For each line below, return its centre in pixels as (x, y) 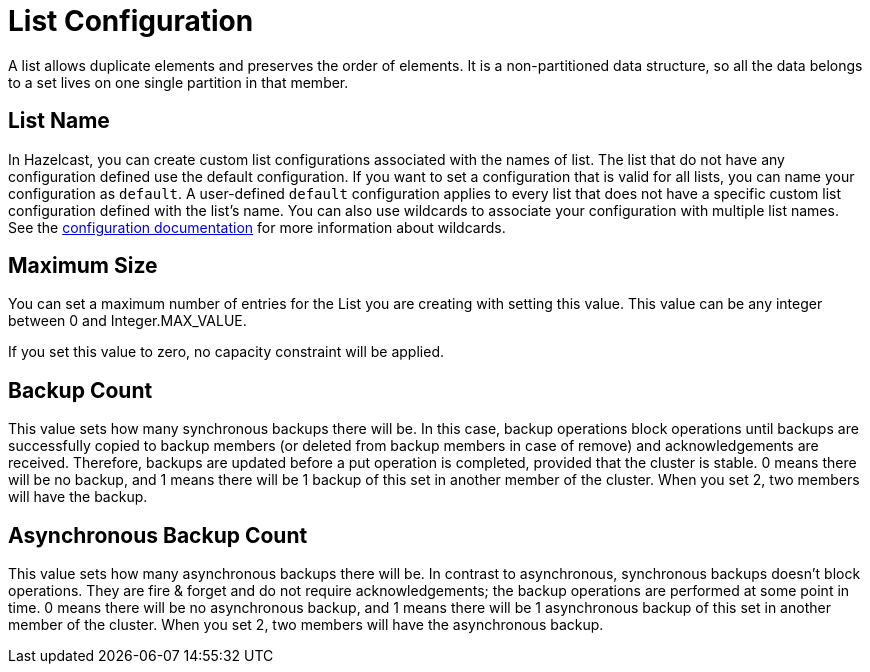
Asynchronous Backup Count (158, 535)
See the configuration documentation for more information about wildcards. (257, 227)
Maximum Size (83, 266)
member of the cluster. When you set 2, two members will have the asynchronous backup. (306, 625)
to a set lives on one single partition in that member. (178, 82)
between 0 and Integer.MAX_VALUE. (127, 321)
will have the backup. (78, 497)
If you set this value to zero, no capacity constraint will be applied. (226, 352)
